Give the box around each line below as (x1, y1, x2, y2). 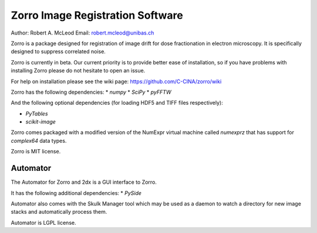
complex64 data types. (11, 137, 67, 144)
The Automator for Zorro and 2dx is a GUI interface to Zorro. (11, 179, 157, 186)
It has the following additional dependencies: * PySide (11, 189, 142, 196)
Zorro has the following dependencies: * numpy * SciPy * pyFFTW (11, 88, 171, 95)
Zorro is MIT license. (11, 148, 61, 155)
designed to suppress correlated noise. (11, 48, 106, 55)
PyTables (25, 110, 48, 117)
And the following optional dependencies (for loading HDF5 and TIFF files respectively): (11, 100, 223, 107)
